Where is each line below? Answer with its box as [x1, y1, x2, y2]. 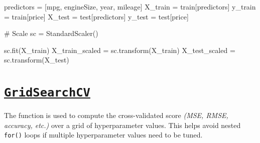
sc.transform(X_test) [4, 54, 69, 65]
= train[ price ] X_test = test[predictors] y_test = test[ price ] [4, 11, 189, 21]
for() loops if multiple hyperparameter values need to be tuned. [4, 129, 203, 140]
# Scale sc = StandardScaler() [4, 28, 98, 38]
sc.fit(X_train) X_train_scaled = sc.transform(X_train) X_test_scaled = [4, 44, 235, 55]
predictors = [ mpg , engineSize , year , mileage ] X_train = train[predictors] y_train [4, 1, 256, 11]
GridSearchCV [4, 85, 90, 100]
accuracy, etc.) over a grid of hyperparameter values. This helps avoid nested [4, 119, 241, 130]
